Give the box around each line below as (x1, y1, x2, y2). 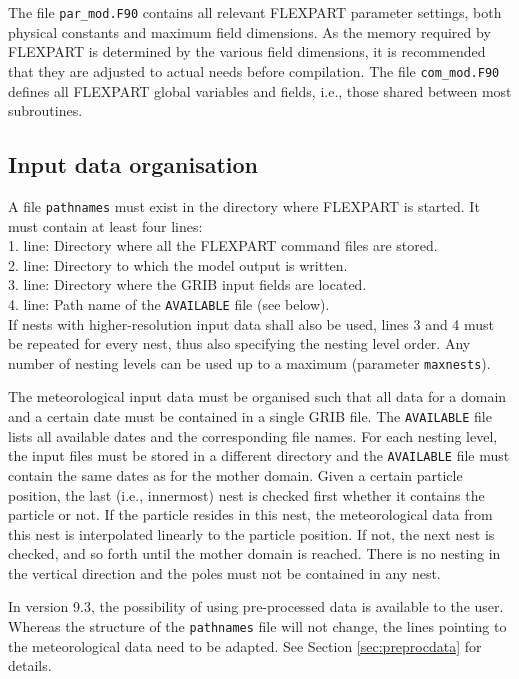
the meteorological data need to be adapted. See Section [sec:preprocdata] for (8, 635, 482, 656)
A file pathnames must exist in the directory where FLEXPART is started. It (8, 195, 480, 216)
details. (8, 655, 52, 676)
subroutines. (8, 100, 83, 121)
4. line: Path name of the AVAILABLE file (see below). (8, 293, 330, 314)
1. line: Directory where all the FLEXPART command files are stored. (8, 235, 438, 256)
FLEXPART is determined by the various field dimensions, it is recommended (8, 41, 486, 62)
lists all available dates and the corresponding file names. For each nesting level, (8, 425, 498, 446)
